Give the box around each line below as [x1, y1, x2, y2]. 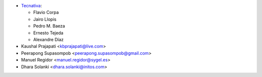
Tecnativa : [21, 3, 42, 8]
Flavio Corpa [33, 10, 59, 15]
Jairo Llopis [33, 16, 57, 22]
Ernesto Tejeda [33, 30, 64, 36]
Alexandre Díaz [33, 36, 64, 42]
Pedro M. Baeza [33, 23, 65, 29]
